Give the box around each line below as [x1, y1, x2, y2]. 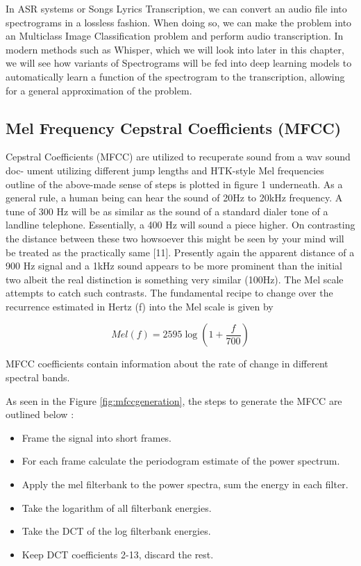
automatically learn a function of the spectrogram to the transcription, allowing [6, 69, 345, 83]
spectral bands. [6, 370, 70, 385]
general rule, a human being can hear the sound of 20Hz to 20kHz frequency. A [6, 190, 343, 205]
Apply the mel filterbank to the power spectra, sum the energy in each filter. [22, 477, 349, 492]
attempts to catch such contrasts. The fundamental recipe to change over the [6, 285, 333, 300]
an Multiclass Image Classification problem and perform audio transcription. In [6, 28, 344, 43]
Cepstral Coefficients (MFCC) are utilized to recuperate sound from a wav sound [6, 149, 351, 164]
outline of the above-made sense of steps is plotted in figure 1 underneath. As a [6, 176, 343, 191]
